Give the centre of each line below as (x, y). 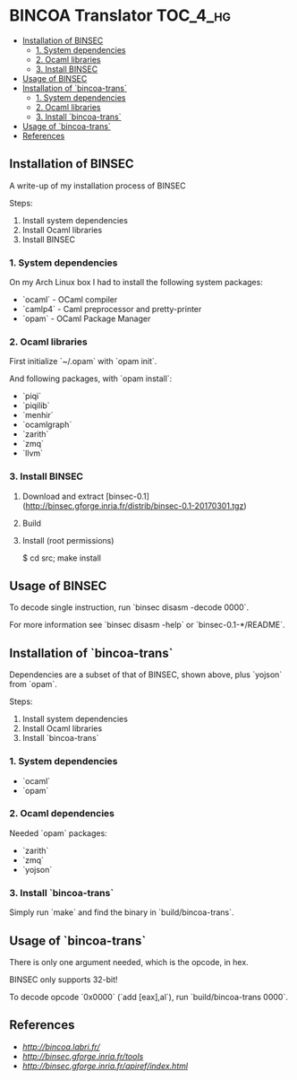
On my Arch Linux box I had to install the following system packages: (136, 283)
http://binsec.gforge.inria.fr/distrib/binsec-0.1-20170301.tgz (135, 505)
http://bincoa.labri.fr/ (61, 1047)
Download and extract (63, 496)
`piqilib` (36, 405)
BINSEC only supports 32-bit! (64, 980)
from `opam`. (34, 684)
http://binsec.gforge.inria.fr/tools (83, 1056)
